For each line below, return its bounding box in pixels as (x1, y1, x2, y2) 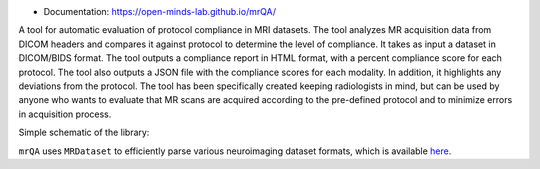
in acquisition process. (18, 108, 112, 120)
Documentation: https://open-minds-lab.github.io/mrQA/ (43, 6, 277, 17)
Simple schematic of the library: (18, 126, 150, 139)
